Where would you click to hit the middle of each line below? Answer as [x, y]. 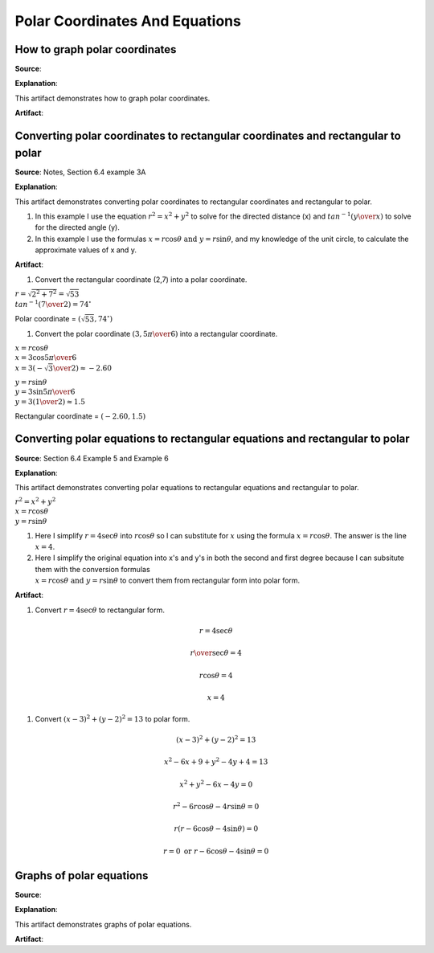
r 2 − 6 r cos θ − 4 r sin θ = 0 [216, 806]
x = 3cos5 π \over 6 [46, 358]
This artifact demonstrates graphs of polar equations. [103, 924]
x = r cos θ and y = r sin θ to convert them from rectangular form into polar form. [168, 581]
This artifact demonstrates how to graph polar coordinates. [113, 98]
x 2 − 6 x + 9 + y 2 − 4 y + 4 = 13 [216, 761]
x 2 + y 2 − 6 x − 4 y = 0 [216, 783]
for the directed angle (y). [77, 227]
